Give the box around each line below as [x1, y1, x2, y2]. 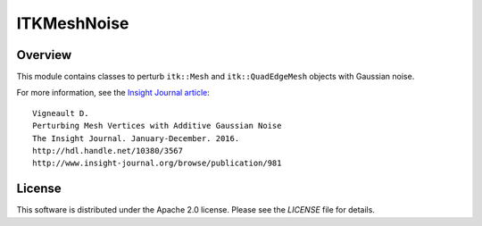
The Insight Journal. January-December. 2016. [32, 133, 240, 143]
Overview [16, 47, 72, 63]
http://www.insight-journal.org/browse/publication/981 [32, 158, 282, 169]
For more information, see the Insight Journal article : [16, 88, 210, 98]
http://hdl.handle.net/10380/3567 [32, 146, 183, 156]
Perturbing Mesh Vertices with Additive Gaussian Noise [32, 121, 282, 131]
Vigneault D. [32, 108, 89, 118]
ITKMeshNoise [16, 13, 129, 33]
